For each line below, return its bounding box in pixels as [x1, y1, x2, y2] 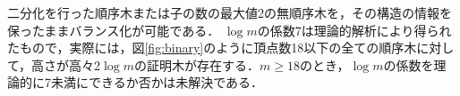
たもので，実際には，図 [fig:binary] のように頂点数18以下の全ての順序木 [7, 38, 417, 57]
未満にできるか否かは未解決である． [50, 73, 264, 92]
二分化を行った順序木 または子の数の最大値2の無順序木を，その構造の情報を [7, 4, 452, 21]
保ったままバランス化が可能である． [7, 20, 220, 39]
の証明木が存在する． [133, 55, 260, 74]
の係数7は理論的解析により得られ [257, 20, 452, 39]
